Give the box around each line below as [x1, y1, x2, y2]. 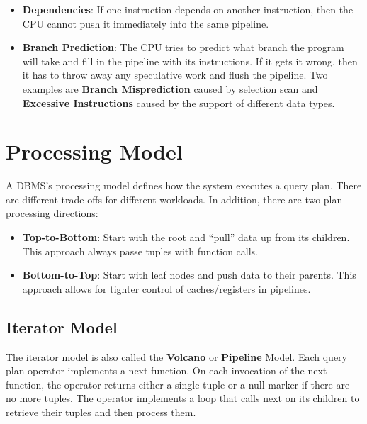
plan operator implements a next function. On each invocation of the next [6, 363, 327, 378]
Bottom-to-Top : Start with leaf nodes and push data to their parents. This [22, 267, 356, 282]
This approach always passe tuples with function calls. [22, 243, 259, 258]
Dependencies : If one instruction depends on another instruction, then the [22, 2, 354, 16]
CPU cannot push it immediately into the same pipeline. [22, 16, 269, 30]
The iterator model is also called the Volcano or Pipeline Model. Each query [6, 349, 347, 364]
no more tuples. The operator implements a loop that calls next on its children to [6, 391, 360, 406]
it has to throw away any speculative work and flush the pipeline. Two [22, 67, 328, 82]
